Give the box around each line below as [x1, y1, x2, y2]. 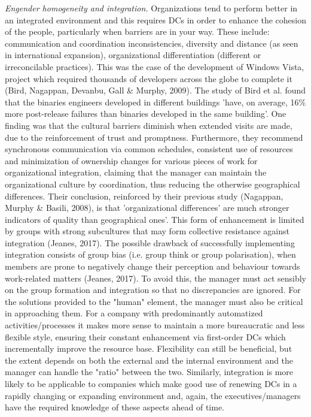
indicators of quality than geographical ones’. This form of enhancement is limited [5, 213, 304, 225]
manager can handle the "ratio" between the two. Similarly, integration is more [5, 365, 294, 378]
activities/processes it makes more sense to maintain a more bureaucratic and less [5, 319, 305, 331]
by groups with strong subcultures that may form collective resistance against [5, 225, 289, 237]
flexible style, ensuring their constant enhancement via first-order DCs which [5, 330, 286, 343]
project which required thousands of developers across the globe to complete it [5, 72, 292, 84]
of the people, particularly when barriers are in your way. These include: [5, 25, 270, 38]
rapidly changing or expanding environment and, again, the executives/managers [5, 389, 301, 401]
